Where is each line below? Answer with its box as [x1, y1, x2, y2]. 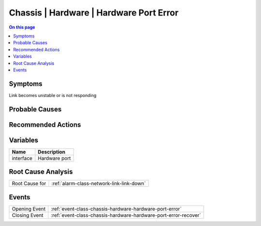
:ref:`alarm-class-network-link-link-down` [51, 180, 146, 187]
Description [38, 148, 65, 155]
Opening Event [12, 205, 46, 212]
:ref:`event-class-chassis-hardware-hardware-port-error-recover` [51, 211, 201, 218]
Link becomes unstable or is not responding [9, 92, 97, 98]
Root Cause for [12, 180, 46, 187]
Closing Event [12, 211, 43, 218]
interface [12, 155, 32, 161]
